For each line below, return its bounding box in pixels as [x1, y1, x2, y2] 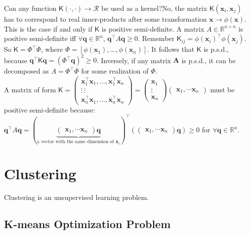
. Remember [137, 33, 175, 43]
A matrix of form [4, 84, 56, 94]
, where [41, 44, 63, 54]
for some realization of [81, 66, 149, 76]
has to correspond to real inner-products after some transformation [4, 14, 207, 24]
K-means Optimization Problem [4, 216, 171, 232]
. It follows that [147, 44, 195, 54]
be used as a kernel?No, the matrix [101, 3, 208, 13]
